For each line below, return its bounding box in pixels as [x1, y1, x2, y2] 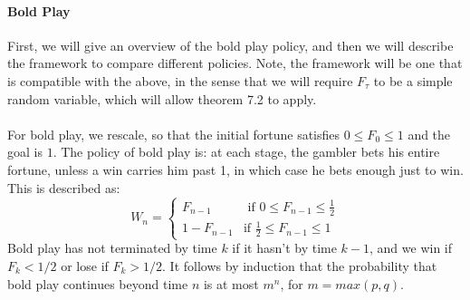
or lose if [61, 256, 109, 275]
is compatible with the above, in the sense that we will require [7, 71, 353, 90]
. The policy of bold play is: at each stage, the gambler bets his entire [53, 142, 440, 161]
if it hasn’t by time [232, 238, 337, 257]
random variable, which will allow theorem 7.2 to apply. [7, 89, 317, 108]
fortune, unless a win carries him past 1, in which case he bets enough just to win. [7, 160, 464, 179]
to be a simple [373, 71, 453, 90]
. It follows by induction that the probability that [162, 256, 437, 275]
